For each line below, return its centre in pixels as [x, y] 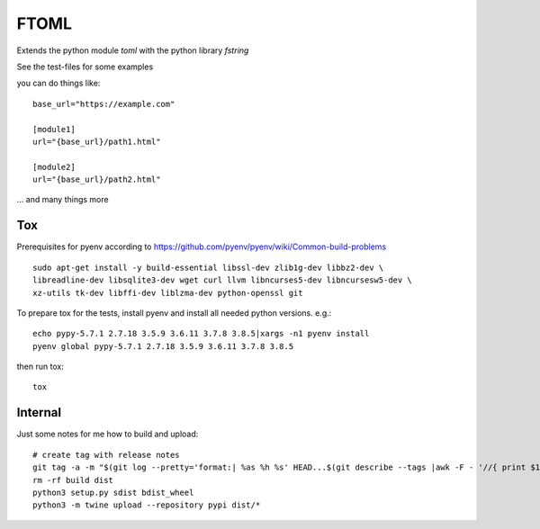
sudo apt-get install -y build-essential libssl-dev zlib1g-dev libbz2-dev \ [208, 267]
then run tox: [40, 367]
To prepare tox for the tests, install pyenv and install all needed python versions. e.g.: [174, 313]
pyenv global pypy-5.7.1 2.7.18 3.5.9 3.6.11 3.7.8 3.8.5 [163, 346]
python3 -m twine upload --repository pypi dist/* [147, 505]
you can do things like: [58, 83]
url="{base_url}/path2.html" [97, 179]
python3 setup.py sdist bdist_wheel [113, 492]
